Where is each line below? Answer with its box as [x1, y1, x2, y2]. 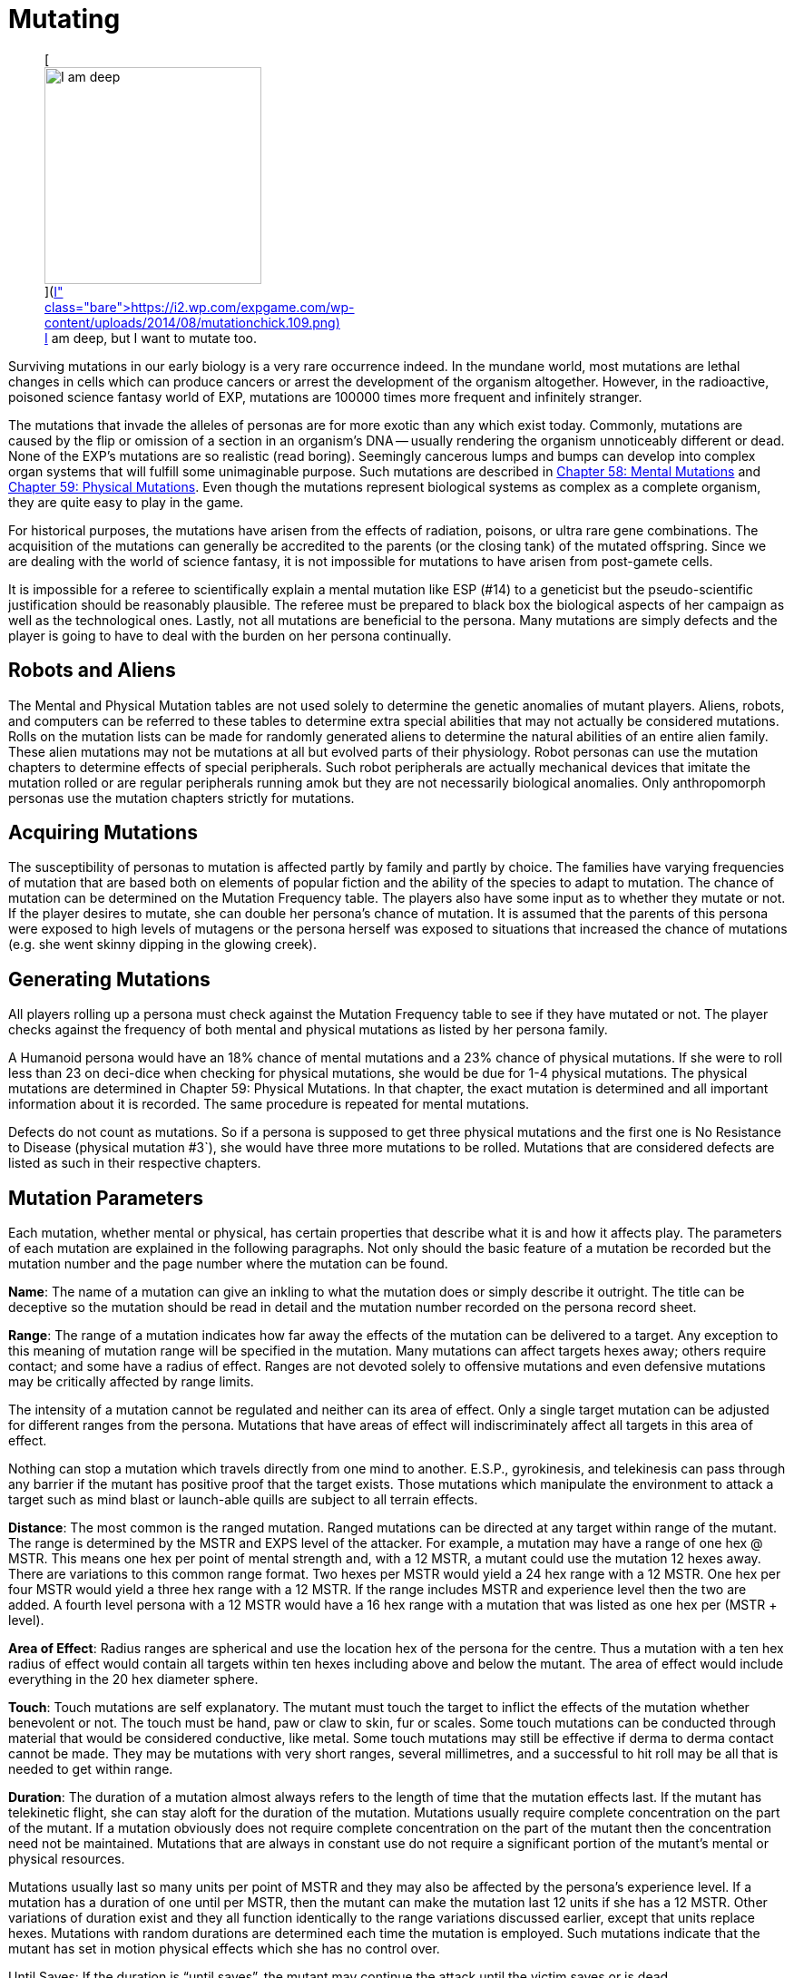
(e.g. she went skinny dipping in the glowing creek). [8, 936, 318, 953]
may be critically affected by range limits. [8, 1374, 254, 1390]
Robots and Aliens [8, 659, 176, 682]
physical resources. [8, 1851, 125, 1867]
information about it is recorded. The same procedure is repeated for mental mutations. [8, 1096, 530, 1112]
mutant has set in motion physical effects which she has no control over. [8, 1941, 440, 1957]
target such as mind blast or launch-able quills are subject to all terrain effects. [8, 1492, 478, 1508]
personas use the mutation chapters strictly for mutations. [8, 789, 355, 806]
